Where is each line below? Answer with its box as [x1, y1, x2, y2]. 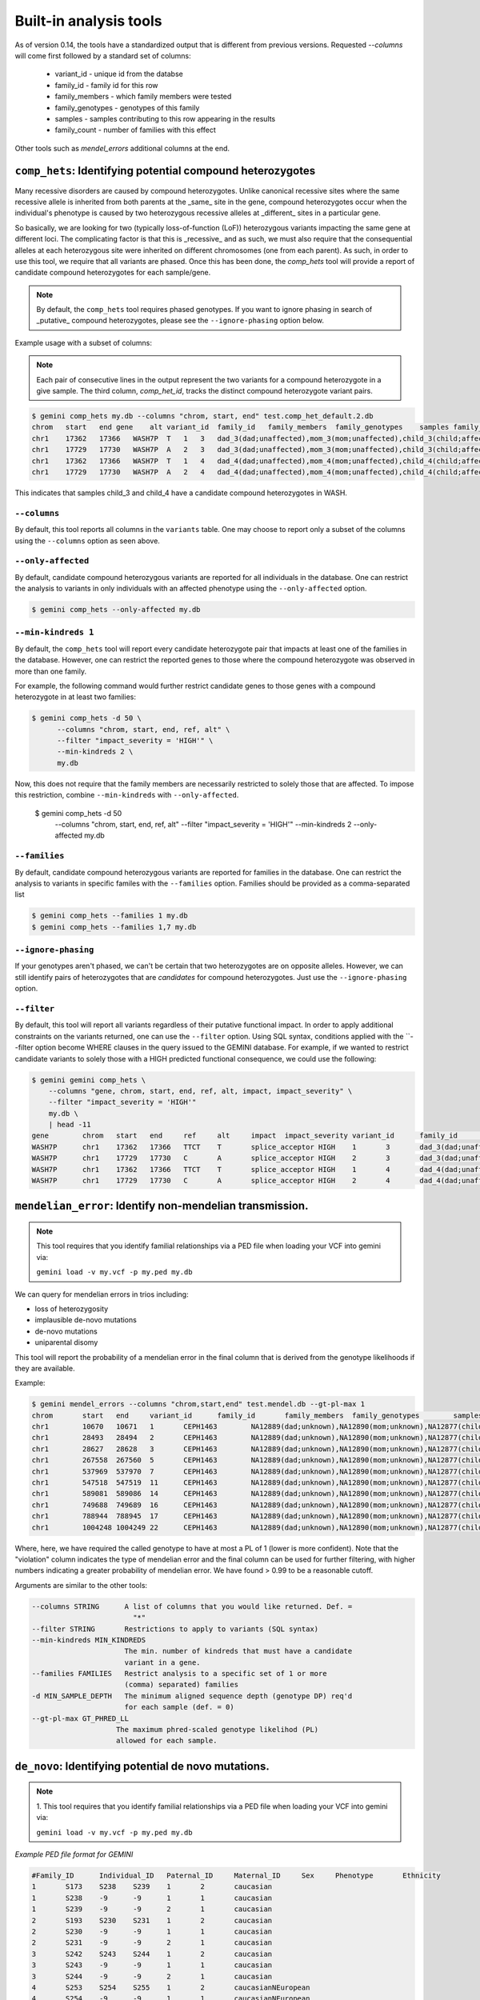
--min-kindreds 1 [14, 627, 94, 638]
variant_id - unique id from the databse [54, 69, 183, 79]
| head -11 [48, 1120, 91, 1130]
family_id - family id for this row [54, 80, 159, 90]
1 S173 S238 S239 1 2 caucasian [31, 1882, 273, 1891]
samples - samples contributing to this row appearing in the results [54, 114, 276, 123]
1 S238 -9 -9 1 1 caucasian [31, 1893, 273, 1902]
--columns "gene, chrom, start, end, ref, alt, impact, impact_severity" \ [48, 1086, 353, 1095]
